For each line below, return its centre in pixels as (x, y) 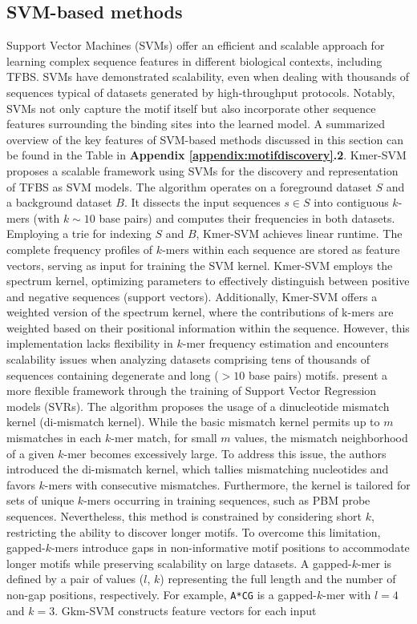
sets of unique (40, 500)
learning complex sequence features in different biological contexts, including (194, 60)
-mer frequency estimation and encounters (285, 343)
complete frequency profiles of (80, 249)
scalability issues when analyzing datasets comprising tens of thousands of (188, 359)
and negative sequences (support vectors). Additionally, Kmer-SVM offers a (192, 296)
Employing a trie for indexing (79, 233)
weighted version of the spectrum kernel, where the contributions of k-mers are (200, 312)
